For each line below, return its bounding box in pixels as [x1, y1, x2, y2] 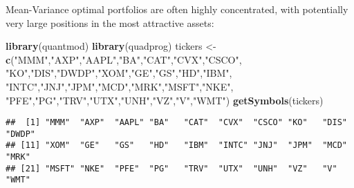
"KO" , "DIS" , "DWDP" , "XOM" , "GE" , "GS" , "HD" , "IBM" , [6, 66, 232, 80]
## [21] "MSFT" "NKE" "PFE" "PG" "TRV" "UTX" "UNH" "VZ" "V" [6, 163, 337, 173]
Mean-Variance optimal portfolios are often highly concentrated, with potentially [6, 2, 348, 16]
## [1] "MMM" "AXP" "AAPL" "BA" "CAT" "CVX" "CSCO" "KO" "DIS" [6, 117, 347, 128]
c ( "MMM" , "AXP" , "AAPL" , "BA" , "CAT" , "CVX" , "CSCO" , [6, 52, 242, 66]
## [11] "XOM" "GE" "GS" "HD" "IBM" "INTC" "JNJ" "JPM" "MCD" [6, 140, 347, 151]
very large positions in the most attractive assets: [6, 15, 214, 30]
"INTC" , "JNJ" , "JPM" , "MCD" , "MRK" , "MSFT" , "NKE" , [6, 79, 234, 93]
